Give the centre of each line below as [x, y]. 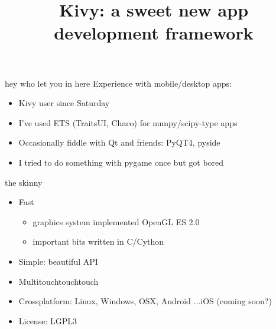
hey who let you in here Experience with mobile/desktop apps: [118, 83]
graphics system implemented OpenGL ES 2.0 [116, 221]
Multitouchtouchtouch [59, 281]
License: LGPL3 [48, 320]
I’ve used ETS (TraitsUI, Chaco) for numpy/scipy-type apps [128, 122]
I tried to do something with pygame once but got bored [121, 162]
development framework [154, 33]
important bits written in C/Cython [98, 241]
